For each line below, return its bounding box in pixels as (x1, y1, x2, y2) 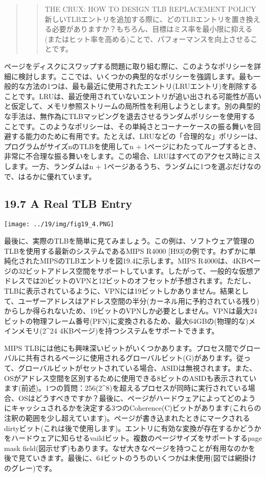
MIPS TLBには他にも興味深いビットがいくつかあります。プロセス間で (4, 342, 239, 353)
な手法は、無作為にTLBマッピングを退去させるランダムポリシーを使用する (4, 110, 255, 121)
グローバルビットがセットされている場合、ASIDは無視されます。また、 (18, 363, 257, 373)
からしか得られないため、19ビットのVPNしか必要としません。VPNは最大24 (4, 305, 257, 316)
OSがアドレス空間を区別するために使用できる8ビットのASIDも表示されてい (4, 372, 257, 383)
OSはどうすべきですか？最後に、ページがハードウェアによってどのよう (18, 392, 256, 403)
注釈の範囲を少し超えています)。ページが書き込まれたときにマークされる (4, 413, 250, 423)
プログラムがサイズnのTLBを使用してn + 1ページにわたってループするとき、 (4, 140, 261, 151)
